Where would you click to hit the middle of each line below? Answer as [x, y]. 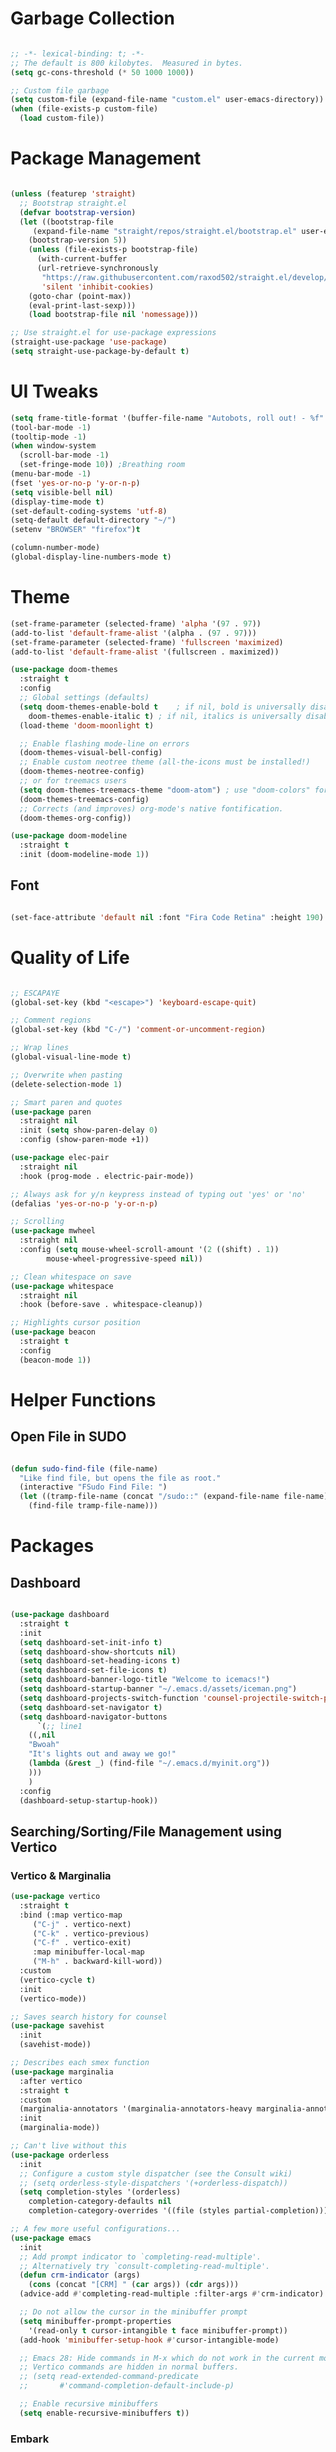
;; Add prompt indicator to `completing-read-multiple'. [140, 2257]
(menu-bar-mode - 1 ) [51, 474]
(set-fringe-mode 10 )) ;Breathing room [102, 465]
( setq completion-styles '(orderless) [100, 2192]
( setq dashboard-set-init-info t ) [91, 1642]
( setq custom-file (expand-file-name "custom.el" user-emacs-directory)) [167, 100]
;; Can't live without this [69, 2146]
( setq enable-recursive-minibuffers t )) [104, 2413]
